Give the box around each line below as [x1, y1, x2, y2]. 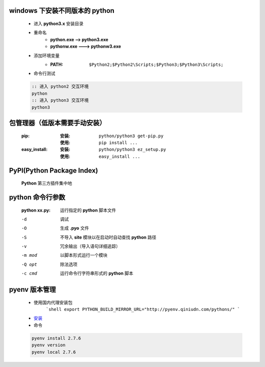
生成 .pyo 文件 [60, 225, 89, 231]
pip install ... [99, 140, 138, 145]
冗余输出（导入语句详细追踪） [60, 244, 120, 249]
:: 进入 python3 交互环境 [31, 97, 89, 103]
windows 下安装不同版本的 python [9, 6, 115, 15]
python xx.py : [21, 207, 51, 213]
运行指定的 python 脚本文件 [60, 207, 116, 213]
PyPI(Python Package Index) [9, 166, 98, 175]
